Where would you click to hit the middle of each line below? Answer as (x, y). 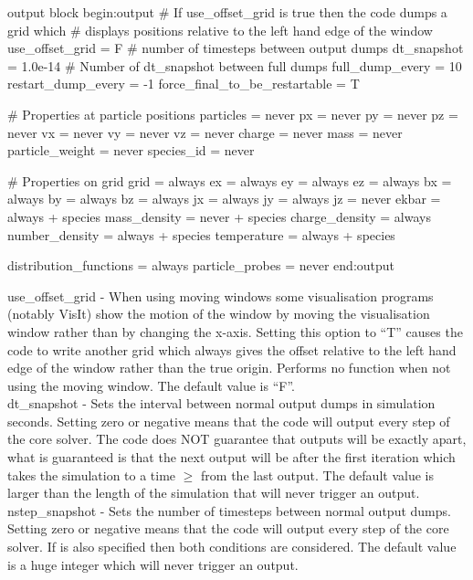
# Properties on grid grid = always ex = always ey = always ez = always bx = (230, 180)
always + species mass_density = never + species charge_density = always (219, 216)
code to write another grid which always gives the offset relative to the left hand (232, 349)
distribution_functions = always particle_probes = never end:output (201, 265)
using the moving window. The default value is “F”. (151, 385)
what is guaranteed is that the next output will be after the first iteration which (231, 457)
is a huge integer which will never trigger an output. (153, 564)
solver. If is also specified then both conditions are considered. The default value (232, 547)
